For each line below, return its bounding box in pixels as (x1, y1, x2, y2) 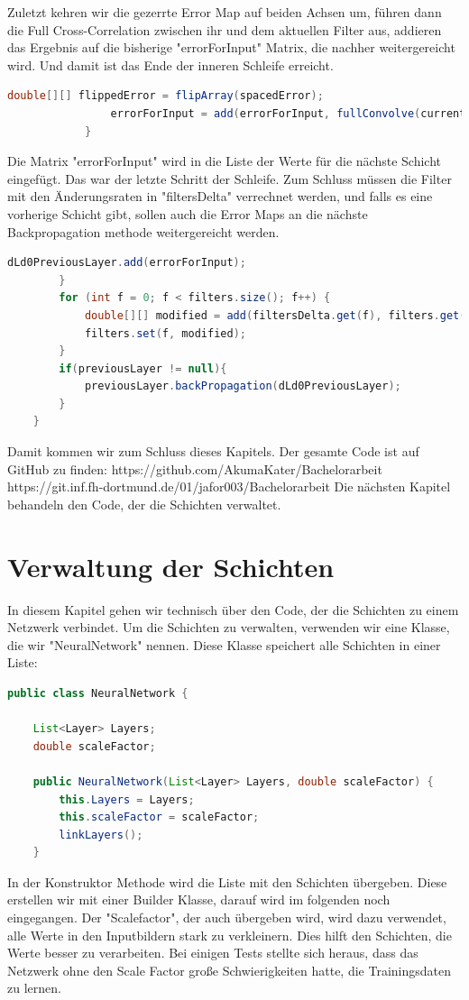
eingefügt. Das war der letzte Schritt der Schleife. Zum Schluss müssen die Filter (7, 169, 452, 188)
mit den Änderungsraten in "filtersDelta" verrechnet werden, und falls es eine (7, 187, 433, 206)
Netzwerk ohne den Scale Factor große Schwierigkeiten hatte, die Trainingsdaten (7, 960, 452, 979)
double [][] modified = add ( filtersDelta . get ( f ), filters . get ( (84, 308, 466, 322)
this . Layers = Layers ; (59, 793, 195, 806)
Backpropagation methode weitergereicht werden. (7, 222, 280, 241)
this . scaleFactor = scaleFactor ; (59, 811, 260, 824)
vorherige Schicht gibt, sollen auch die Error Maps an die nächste (7, 204, 368, 223)
